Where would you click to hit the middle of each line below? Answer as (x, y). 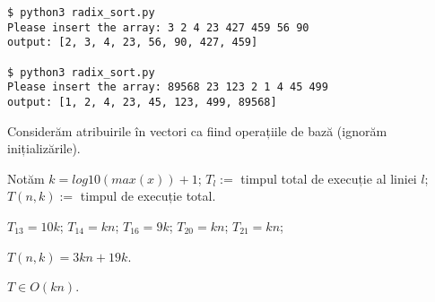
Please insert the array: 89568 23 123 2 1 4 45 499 (168, 87)
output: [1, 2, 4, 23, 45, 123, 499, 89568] (142, 102)
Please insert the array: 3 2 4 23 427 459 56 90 (158, 27)
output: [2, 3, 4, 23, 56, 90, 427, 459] (133, 43)
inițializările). (44, 148)
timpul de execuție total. (148, 196)
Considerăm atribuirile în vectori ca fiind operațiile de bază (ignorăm (197, 130)
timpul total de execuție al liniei (329, 178)
